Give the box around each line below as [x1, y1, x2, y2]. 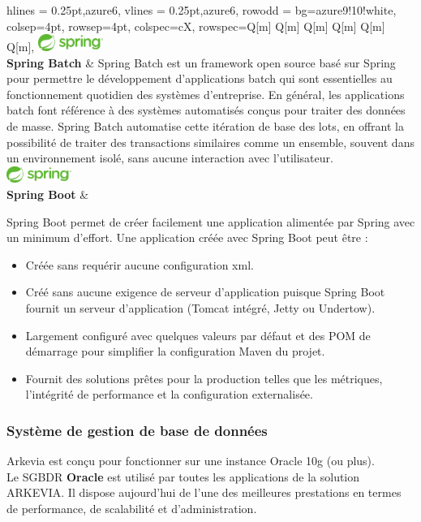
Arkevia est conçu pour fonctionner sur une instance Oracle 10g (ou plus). [6, 452, 375, 469]
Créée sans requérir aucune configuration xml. [25, 256, 254, 273]
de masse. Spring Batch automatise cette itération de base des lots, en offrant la [6, 117, 404, 134]
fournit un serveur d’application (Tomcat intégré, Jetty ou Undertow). [25, 300, 376, 317]
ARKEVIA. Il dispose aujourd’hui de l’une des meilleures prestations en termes [6, 484, 402, 501]
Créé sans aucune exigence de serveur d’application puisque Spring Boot [25, 283, 385, 300]
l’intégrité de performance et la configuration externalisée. [25, 386, 313, 403]
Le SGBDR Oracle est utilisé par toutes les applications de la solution [6, 468, 360, 485]
